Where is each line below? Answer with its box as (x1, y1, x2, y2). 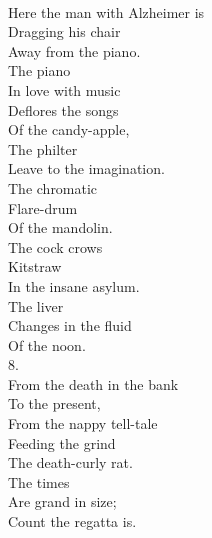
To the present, (8, 393, 101, 414)
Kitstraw (8, 256, 62, 277)
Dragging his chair (8, 21, 121, 42)
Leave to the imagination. (8, 158, 165, 179)
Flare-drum (8, 197, 78, 218)
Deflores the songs (8, 99, 119, 120)
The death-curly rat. (8, 452, 133, 473)
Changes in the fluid (8, 315, 132, 336)
